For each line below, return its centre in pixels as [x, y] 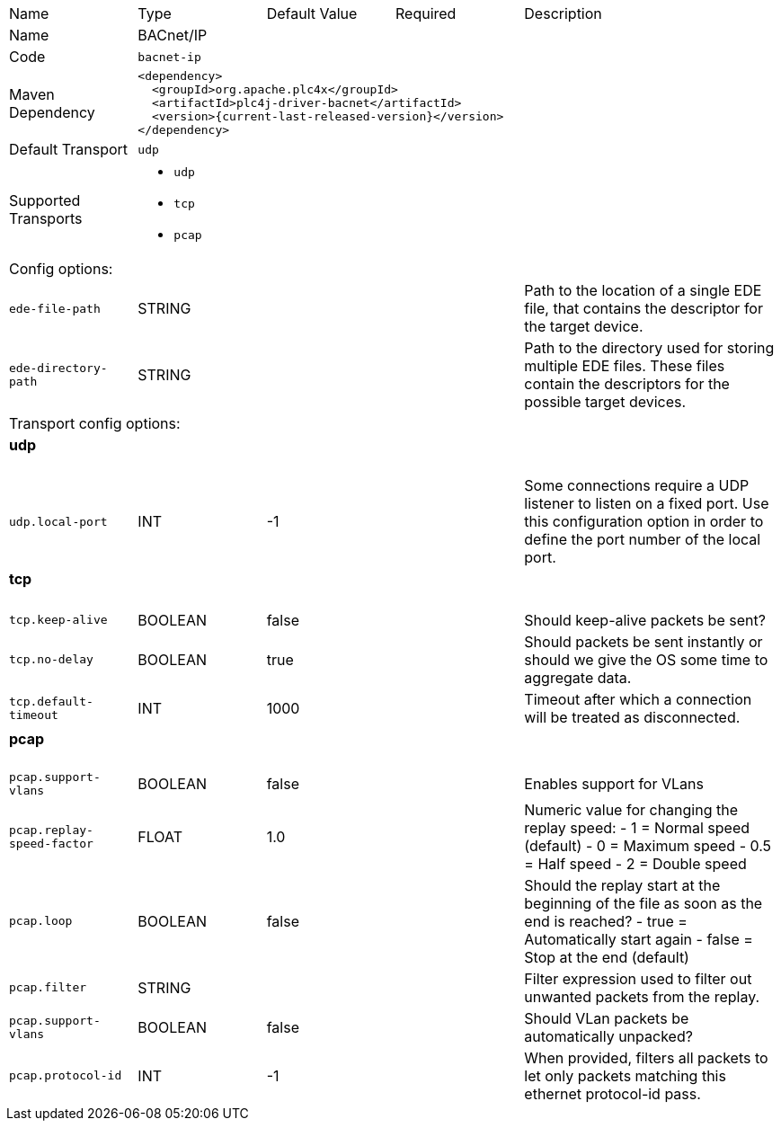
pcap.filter [48, 988]
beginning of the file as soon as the [643, 903]
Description [563, 13]
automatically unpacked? [608, 1036]
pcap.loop [41, 921]
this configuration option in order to [644, 522]
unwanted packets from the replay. [642, 996]
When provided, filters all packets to [646, 1057]
